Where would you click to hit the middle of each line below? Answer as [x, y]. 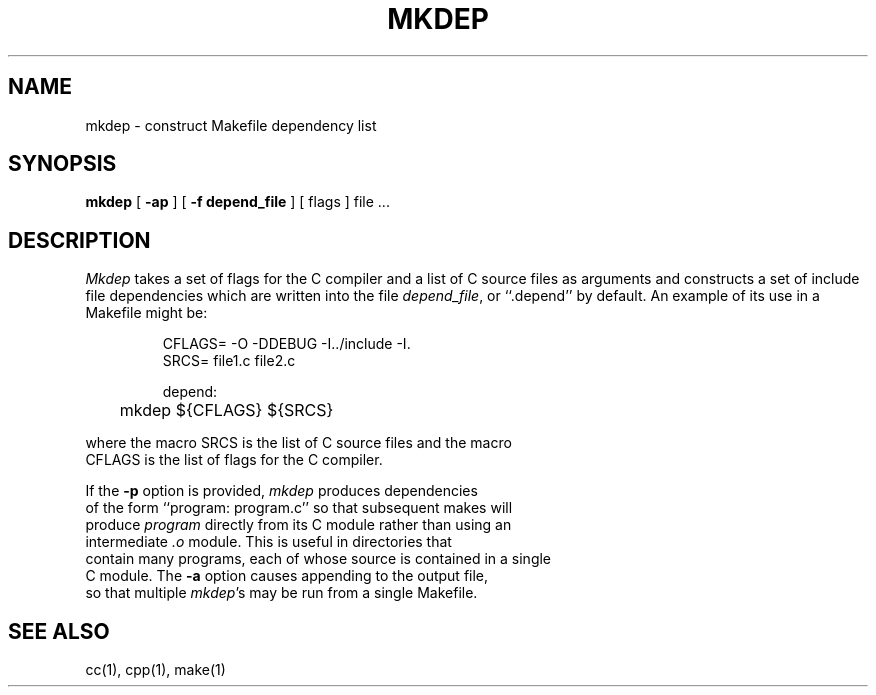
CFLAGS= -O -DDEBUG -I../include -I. [286, 344]
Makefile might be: [146, 313]
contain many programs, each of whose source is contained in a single [318, 559]
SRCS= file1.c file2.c [229, 361]
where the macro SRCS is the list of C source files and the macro [298, 443]
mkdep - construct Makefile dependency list [231, 125]
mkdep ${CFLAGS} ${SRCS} [226, 410]
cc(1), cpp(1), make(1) [155, 670]
